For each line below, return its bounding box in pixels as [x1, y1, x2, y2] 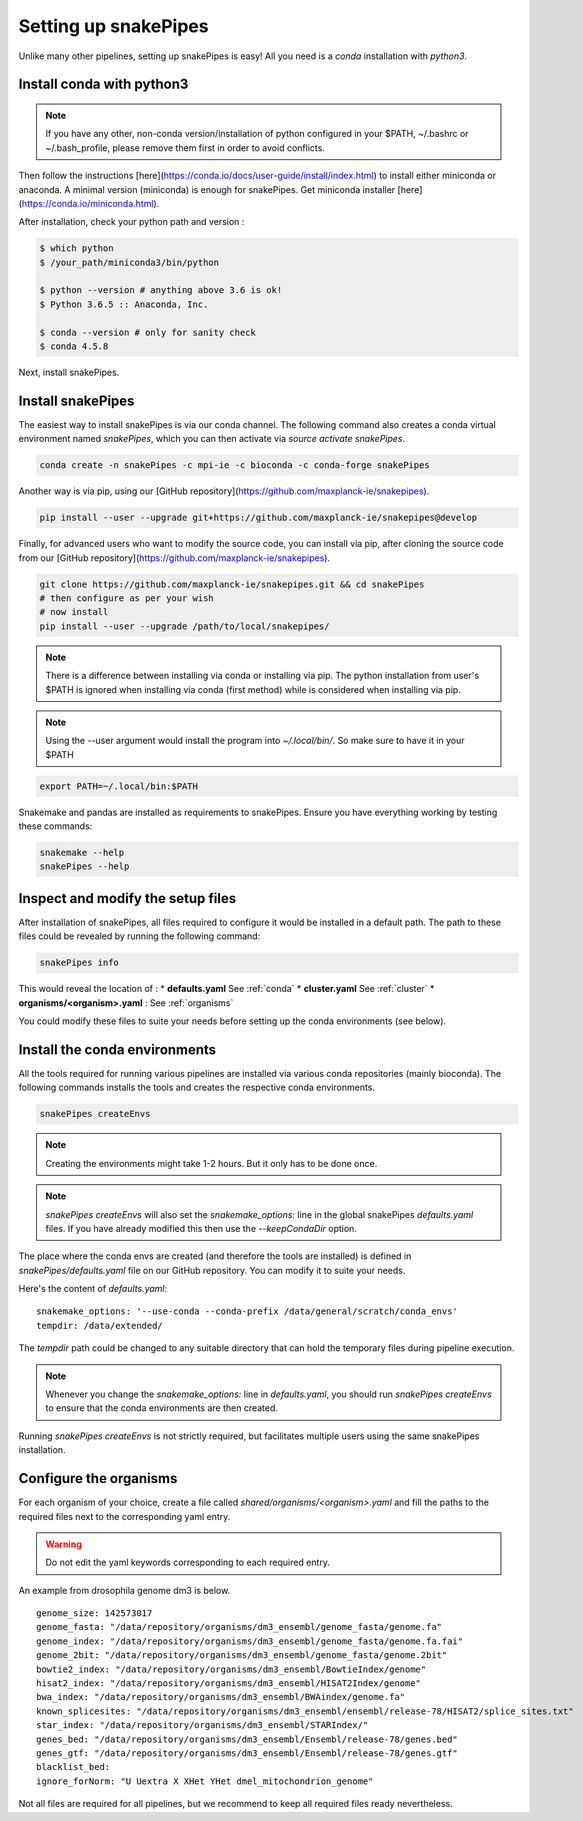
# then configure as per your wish [39, 593, 214, 604]
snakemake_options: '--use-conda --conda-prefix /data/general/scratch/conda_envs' [36, 1306, 459, 1317]
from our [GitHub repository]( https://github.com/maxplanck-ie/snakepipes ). [18, 551, 330, 564]
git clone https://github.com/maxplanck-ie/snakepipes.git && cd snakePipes [39, 578, 425, 590]
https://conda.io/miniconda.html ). [21, 197, 160, 209]
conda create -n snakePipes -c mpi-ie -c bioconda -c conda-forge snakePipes [39, 460, 430, 471]
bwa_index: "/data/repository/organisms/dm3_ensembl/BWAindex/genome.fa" [36, 1691, 406, 1703]
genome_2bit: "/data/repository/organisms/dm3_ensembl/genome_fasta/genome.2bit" [36, 1650, 448, 1661]
